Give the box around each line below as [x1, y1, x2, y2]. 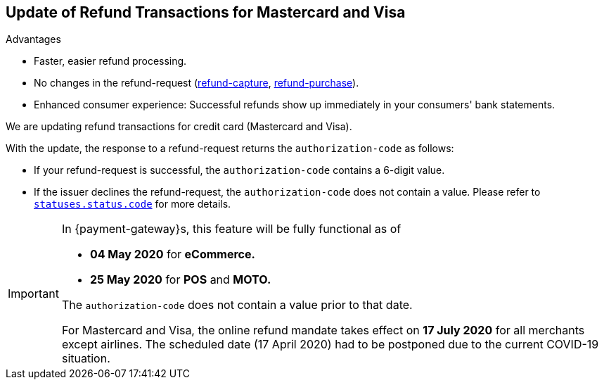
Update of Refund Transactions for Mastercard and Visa [6, 4, 406, 21]
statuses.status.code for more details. [34, 198, 231, 210]
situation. [61, 351, 110, 366]
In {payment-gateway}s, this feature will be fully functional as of [61, 222, 401, 236]
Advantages [6, 33, 61, 46]
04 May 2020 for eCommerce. [89, 247, 255, 262]
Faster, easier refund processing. [34, 55, 187, 68]
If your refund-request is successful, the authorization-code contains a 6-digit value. [34, 164, 445, 177]
